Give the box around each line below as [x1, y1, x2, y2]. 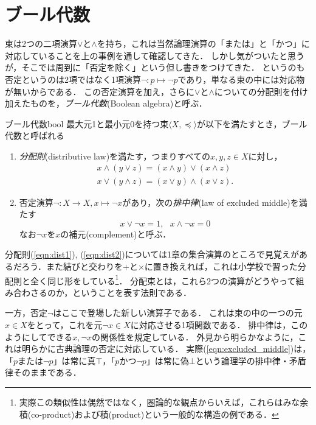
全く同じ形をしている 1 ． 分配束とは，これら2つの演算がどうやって [30, 272, 296, 287]
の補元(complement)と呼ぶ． [60, 227, 171, 240]
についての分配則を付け [214, 85, 308, 97]
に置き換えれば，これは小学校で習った [144, 259, 298, 272]
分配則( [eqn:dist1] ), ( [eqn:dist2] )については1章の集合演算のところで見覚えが [5, 248, 300, 261]
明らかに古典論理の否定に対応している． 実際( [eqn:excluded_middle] [21, 342, 290, 355]
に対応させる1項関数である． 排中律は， [130, 318, 291, 331]
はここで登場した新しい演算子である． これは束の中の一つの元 [53, 306, 303, 319]
